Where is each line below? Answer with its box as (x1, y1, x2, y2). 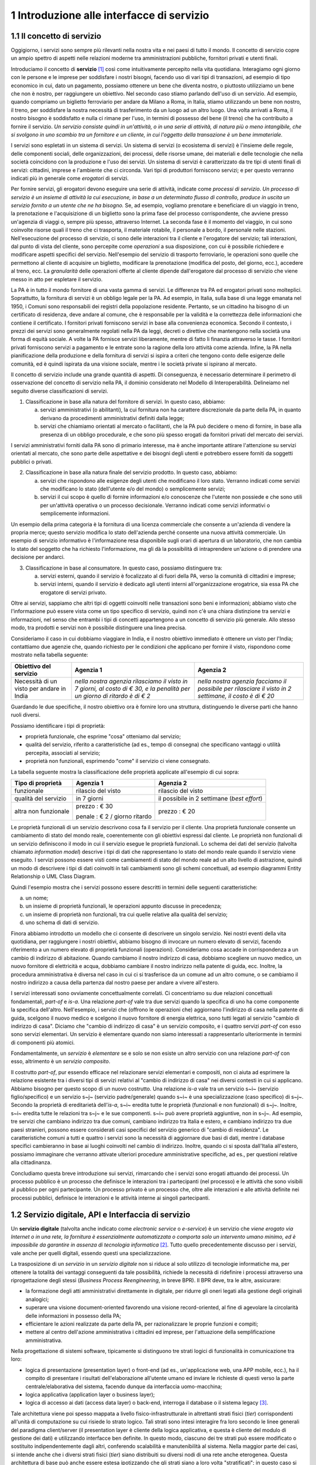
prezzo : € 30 (75, 802, 114, 810)
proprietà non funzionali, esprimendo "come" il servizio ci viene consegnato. (25, 758, 211, 765)
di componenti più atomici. (11, 1039, 75, 1046)
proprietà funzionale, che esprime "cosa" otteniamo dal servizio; (25, 732, 181, 740)
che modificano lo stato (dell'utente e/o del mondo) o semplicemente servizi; (40, 485, 225, 492)
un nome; (25, 894, 49, 902)
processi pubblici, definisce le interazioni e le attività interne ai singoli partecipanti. (11, 1194, 210, 1201)
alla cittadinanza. (11, 1159, 52, 1166)
